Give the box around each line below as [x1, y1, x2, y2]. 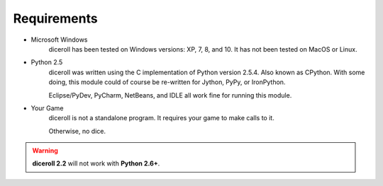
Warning [32, 146, 58, 155]
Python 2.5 [30, 58, 63, 66]
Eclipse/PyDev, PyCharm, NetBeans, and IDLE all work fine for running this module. [48, 91, 292, 99]
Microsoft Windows [30, 35, 88, 44]
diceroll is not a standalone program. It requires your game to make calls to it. [48, 114, 274, 122]
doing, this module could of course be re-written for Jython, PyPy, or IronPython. [48, 78, 286, 86]
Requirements [13, 11, 99, 26]
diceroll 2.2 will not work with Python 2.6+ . [32, 159, 160, 168]
